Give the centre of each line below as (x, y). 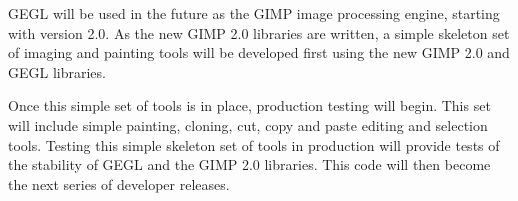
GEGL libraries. (57, 71)
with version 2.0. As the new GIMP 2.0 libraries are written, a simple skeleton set (259, 32)
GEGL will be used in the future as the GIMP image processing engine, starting (254, 13)
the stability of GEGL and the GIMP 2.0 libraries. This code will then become (249, 164)
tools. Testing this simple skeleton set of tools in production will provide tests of (254, 144)
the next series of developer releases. (119, 183)
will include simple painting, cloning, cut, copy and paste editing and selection (248, 124)
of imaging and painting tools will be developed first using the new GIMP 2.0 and (259, 52)
